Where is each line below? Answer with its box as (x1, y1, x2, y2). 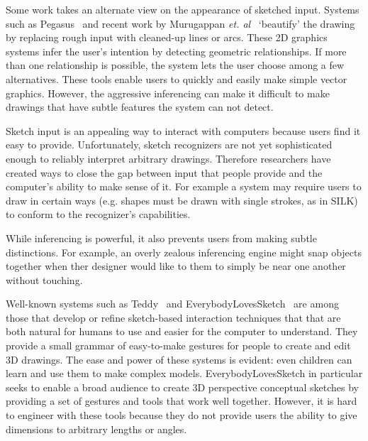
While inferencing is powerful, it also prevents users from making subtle (6, 230, 317, 245)
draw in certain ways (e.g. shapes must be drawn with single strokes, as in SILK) (6, 192, 358, 207)
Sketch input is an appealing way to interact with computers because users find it (6, 123, 361, 138)
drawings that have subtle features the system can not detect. (6, 99, 274, 114)
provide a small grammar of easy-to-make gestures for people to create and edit (6, 338, 351, 353)
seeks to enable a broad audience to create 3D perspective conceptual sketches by (6, 379, 359, 394)
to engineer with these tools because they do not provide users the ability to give (6, 408, 357, 423)
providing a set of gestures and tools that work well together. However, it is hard (6, 393, 357, 408)
